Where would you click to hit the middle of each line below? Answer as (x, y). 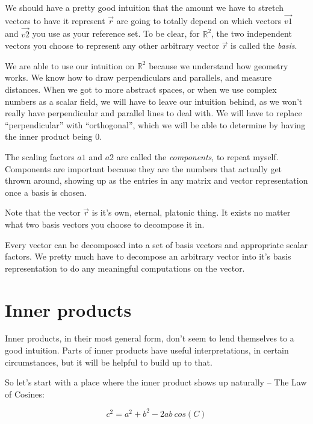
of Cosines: (25, 394)
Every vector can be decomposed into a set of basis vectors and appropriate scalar (156, 244)
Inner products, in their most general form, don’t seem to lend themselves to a (150, 338)
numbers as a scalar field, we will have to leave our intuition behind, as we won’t (154, 101)
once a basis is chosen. (46, 192)
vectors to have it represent (55, 20)
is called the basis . (264, 45)
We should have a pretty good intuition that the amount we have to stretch (144, 7)
